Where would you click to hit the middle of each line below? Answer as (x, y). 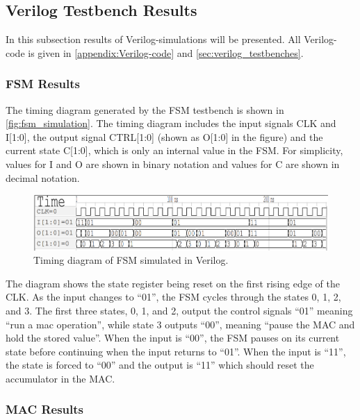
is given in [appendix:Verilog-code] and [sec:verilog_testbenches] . (166, 52)
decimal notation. (43, 177)
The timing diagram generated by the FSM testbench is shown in (145, 109)
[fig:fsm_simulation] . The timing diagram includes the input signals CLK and (171, 123)
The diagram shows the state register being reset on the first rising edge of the (173, 283)
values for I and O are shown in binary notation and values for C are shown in (173, 163)
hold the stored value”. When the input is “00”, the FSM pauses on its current (173, 338)
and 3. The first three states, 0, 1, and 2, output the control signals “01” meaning (179, 310)
